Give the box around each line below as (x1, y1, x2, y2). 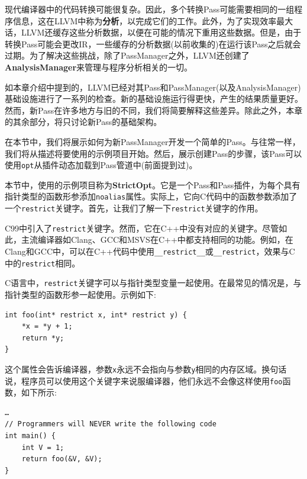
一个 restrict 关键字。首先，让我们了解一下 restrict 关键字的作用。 (5, 202, 263, 214)
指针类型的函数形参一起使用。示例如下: (5, 288, 156, 300)
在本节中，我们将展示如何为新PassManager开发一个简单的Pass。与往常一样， (5, 135, 300, 147)
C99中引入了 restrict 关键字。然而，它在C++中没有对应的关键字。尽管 (5, 221, 279, 234)
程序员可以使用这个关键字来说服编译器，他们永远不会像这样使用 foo (21, 374, 283, 387)
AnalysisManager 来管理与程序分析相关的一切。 (5, 60, 193, 73)
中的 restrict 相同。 (5, 256, 80, 269)
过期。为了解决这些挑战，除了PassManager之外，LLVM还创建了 (5, 49, 250, 62)
